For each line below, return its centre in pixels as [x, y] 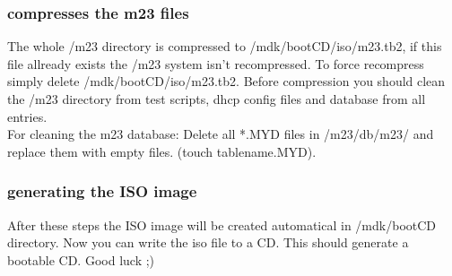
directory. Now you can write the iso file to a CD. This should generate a [208, 242]
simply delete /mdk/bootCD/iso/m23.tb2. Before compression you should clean [226, 81]
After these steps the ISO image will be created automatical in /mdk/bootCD [222, 224]
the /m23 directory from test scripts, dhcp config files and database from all [217, 99]
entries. [27, 116]
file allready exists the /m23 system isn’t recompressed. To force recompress [216, 63]
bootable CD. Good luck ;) [81, 259]
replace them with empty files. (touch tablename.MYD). [162, 151]
